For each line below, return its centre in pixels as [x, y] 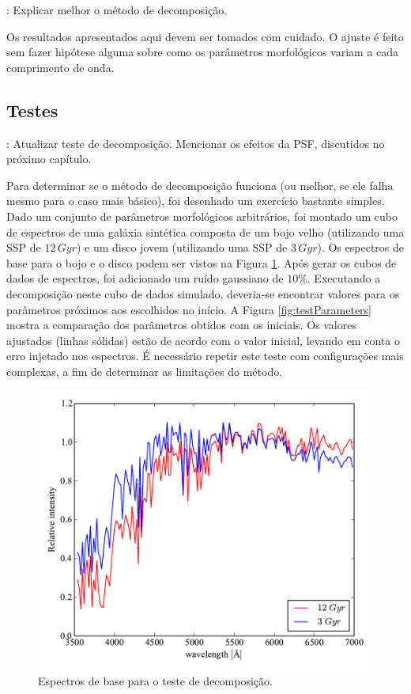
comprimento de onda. [60, 67]
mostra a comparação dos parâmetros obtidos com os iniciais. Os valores [181, 325]
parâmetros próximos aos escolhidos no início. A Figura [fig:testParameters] [189, 309]
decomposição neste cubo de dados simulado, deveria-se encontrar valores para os [203, 293]
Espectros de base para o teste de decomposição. [155, 681]
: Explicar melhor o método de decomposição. [117, 9]
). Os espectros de [360, 247]
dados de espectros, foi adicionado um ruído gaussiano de [145, 278]
